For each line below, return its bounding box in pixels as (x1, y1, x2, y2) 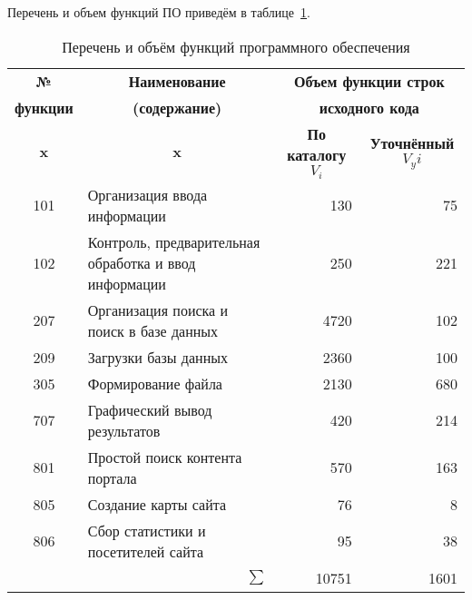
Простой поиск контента (87, 446, 242, 467)
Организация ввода (87, 183, 208, 205)
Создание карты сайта (87, 493, 227, 515)
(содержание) (133, 96, 222, 118)
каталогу (287, 143, 347, 165)
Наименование (128, 70, 226, 92)
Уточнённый (369, 132, 455, 153)
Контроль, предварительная (87, 231, 261, 252)
